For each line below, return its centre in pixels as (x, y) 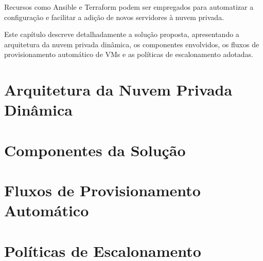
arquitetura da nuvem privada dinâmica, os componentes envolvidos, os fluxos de (132, 44)
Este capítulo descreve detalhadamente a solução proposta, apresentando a (122, 34)
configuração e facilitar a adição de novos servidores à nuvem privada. (114, 17)
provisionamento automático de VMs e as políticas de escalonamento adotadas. (129, 54)
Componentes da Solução (95, 150)
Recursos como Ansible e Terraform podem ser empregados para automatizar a (129, 7)
